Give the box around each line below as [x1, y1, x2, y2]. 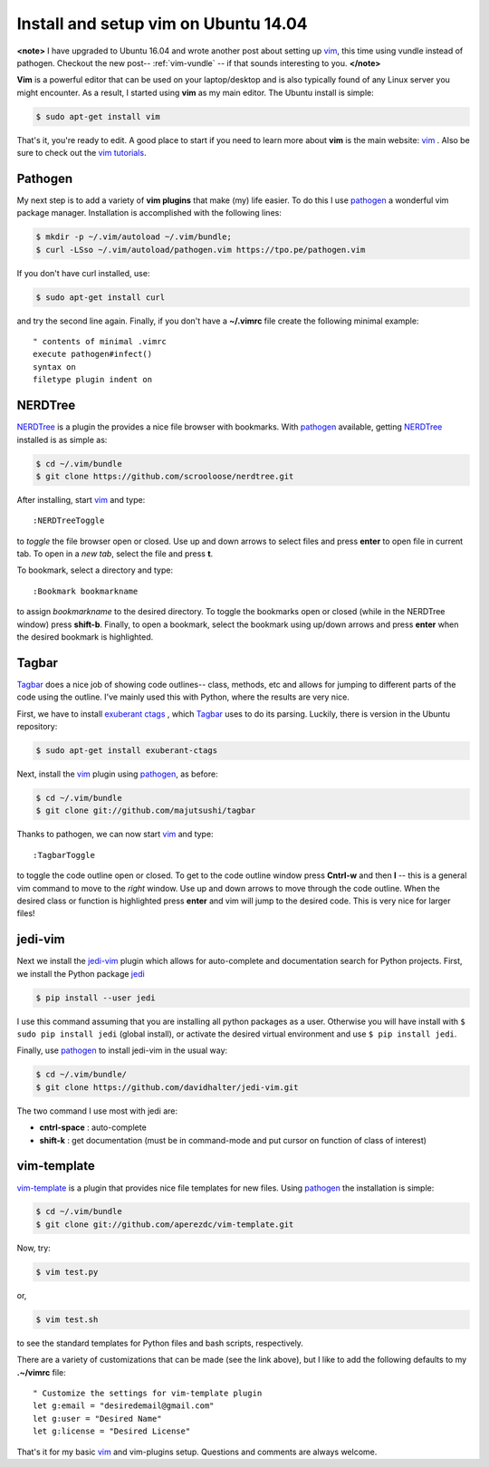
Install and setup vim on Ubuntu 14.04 [16, 14, 308, 34]
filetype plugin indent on [33, 374, 153, 385]
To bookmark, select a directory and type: [16, 565, 174, 575]
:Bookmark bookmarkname [33, 585, 139, 596]
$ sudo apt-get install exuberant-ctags [35, 746, 217, 756]
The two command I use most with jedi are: [16, 1105, 178, 1116]
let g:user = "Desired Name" [33, 1414, 162, 1424]
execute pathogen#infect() [33, 349, 153, 360]
